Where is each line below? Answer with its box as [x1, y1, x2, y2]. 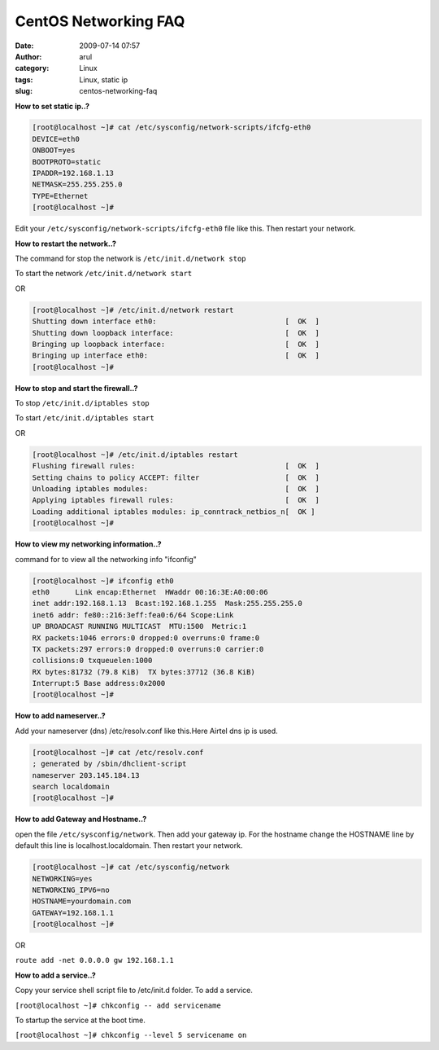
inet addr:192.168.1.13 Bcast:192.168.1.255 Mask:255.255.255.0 [32, 599, 302, 608]
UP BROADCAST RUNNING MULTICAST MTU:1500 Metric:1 [32, 622, 247, 631]
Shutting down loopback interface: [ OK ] [32, 328, 320, 337]
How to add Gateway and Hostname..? [15, 815, 147, 824]
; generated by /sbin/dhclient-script [32, 759, 187, 769]
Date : [15, 41, 34, 51]
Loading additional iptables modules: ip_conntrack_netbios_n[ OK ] [32, 507, 315, 516]
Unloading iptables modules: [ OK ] [32, 485, 320, 494]
